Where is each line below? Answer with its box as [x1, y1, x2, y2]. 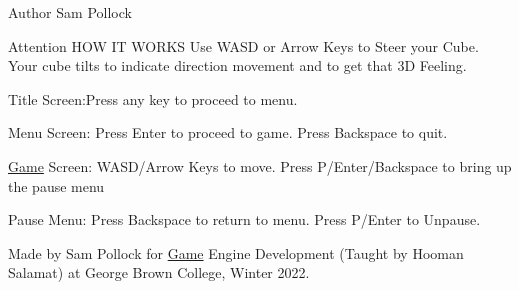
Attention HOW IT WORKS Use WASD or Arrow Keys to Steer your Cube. [8, 35, 479, 56]
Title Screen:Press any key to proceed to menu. [8, 88, 298, 109]
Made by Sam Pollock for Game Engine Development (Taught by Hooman [8, 242, 464, 263]
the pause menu [8, 175, 105, 196]
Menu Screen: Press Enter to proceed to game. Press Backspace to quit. [8, 122, 448, 143]
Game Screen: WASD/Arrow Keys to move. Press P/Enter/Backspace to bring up [8, 155, 512, 176]
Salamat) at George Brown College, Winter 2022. [8, 262, 310, 283]
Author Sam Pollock [8, 2, 132, 22]
